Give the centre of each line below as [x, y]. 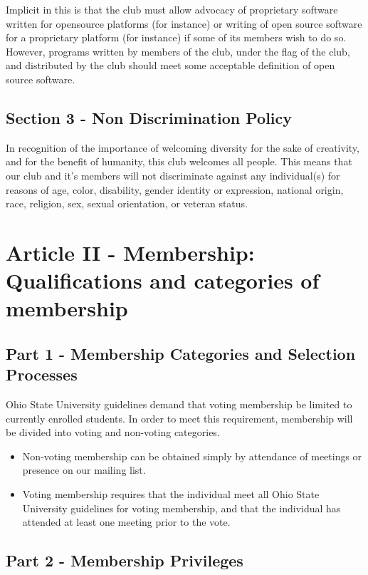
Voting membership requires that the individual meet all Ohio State [171, 494]
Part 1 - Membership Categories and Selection [181, 353]
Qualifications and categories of [163, 280]
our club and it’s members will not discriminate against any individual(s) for [173, 175]
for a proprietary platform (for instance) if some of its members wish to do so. [176, 37]
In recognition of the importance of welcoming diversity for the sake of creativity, [183, 147]
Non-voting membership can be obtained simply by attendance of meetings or [192, 456]
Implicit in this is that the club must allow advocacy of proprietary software [172, 9]
